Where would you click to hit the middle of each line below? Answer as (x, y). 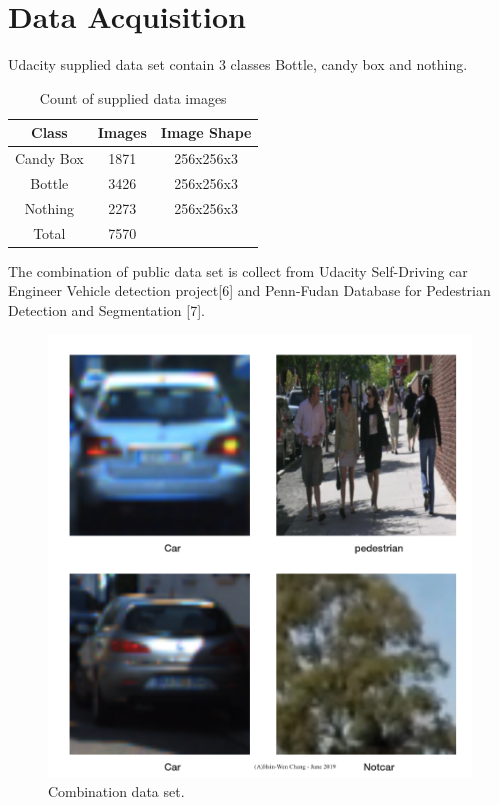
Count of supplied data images (133, 97)
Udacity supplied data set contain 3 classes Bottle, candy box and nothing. (238, 64)
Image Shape (206, 132)
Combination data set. (116, 791)
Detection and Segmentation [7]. (106, 309)
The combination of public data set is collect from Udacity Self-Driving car (238, 270)
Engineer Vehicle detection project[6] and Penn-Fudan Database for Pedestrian (249, 290)
